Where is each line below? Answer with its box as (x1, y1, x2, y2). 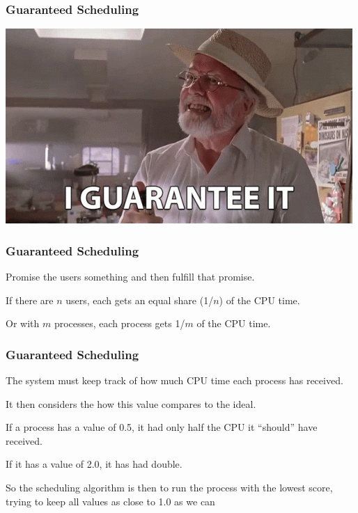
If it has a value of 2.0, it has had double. (6, 457, 182, 471)
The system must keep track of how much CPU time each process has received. (6, 373, 343, 388)
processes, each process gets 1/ (54, 316, 185, 331)
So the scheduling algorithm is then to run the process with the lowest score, (6, 480, 333, 494)
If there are (6, 292, 54, 307)
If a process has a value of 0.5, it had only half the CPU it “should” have (6, 420, 318, 434)
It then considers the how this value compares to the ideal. (6, 396, 256, 411)
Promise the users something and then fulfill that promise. (6, 269, 255, 284)
